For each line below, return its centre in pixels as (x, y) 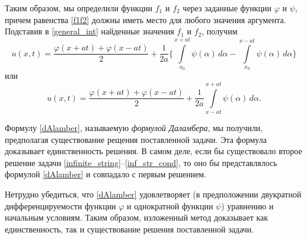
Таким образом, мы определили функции (79, 8)
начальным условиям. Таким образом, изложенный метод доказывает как (137, 217)
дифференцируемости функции (60, 205)
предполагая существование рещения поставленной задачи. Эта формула (136, 139)
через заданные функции (227, 8)
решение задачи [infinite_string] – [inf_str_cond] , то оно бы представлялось (141, 162)
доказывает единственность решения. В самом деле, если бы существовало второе (153, 151)
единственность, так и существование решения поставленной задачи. (129, 229)
